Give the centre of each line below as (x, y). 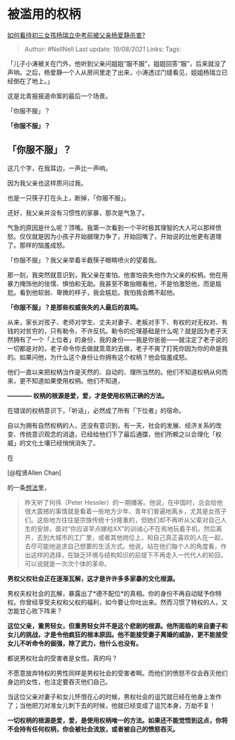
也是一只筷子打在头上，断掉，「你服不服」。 (69, 197)
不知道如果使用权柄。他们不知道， (74, 381)
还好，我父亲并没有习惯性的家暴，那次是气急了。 (78, 212)
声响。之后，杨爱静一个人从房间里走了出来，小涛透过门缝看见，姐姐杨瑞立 (114, 72)
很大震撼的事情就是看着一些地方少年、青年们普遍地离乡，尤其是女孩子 (126, 511)
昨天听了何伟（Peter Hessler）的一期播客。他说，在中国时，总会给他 (123, 502)
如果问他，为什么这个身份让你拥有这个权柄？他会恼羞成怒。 (105, 357)
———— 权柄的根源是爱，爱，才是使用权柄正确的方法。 (88, 396)
